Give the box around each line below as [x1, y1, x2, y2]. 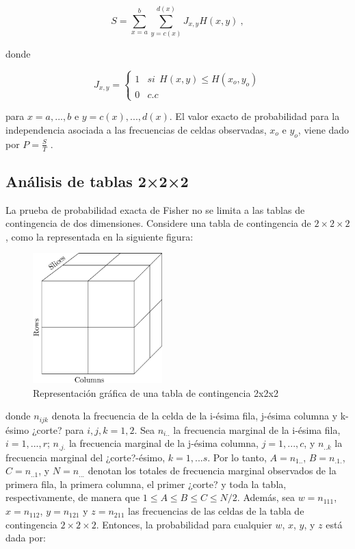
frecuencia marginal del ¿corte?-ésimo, [5, 450, 166, 464]
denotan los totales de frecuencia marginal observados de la [88, 463, 337, 478]
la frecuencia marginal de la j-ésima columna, [68, 436, 259, 450]
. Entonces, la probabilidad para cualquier [96, 517, 272, 531]
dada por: [5, 530, 46, 545]
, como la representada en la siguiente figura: [5, 229, 194, 243]
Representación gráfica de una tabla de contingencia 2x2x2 [33, 385, 278, 400]
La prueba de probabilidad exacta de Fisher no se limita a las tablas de [5, 202, 305, 217]
